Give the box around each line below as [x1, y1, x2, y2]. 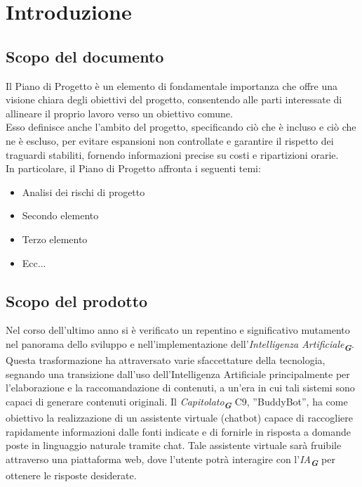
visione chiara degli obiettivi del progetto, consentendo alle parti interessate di [6, 92, 342, 107]
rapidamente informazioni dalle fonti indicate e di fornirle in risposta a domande [6, 424, 351, 439]
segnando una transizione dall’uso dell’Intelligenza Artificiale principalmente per [6, 366, 350, 381]
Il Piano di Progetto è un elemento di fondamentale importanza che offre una [6, 78, 338, 93]
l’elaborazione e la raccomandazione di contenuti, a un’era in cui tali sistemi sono [6, 380, 355, 395]
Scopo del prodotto [6, 290, 148, 311]
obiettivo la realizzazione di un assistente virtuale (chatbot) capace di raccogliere [6, 410, 354, 424]
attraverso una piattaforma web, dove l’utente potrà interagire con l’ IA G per [6, 451, 335, 469]
